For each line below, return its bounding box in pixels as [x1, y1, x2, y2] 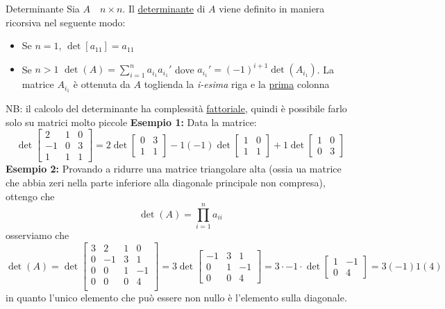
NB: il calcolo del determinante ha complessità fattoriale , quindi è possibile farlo [6, 101, 347, 116]
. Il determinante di [122, 1, 205, 15]
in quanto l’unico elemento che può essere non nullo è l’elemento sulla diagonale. [6, 290, 347, 305]
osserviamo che [6, 228, 69, 242]
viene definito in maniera [219, 1, 325, 15]
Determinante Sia [6, 1, 80, 15]
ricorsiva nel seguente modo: [6, 15, 126, 29]
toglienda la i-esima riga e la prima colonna [144, 77, 330, 91]
